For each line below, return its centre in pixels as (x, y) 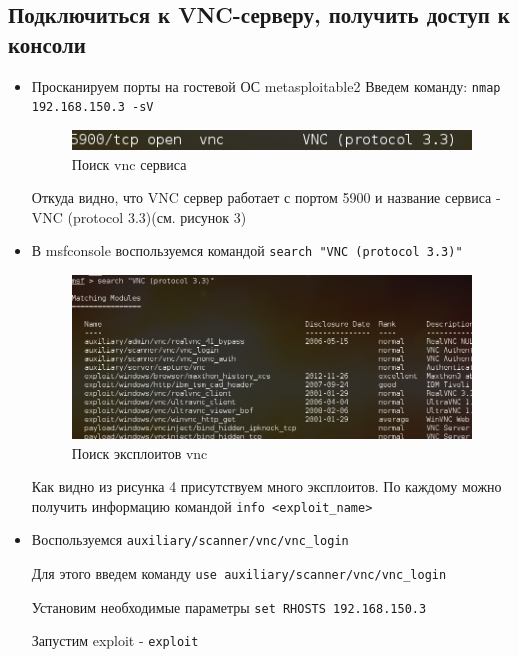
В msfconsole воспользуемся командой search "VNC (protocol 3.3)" (247, 250)
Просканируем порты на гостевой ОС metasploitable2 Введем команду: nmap (266, 85)
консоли (47, 43)
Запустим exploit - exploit (115, 640)
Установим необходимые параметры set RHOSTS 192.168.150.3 (229, 606)
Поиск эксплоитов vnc (139, 452)
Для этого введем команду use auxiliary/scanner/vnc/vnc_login (239, 573)
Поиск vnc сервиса (129, 163)
